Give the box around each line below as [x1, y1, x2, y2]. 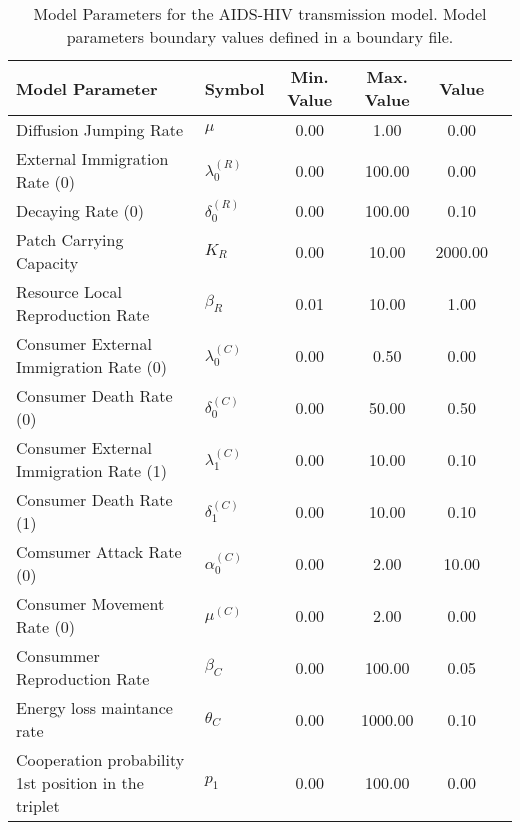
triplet [16, 794, 60, 817]
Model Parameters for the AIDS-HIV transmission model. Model [33, 2, 487, 25]
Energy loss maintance [16, 696, 173, 719]
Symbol [204, 76, 265, 100]
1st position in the [16, 771, 144, 794]
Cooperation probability [16, 748, 185, 771]
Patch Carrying [16, 228, 124, 251]
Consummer [16, 644, 100, 667]
